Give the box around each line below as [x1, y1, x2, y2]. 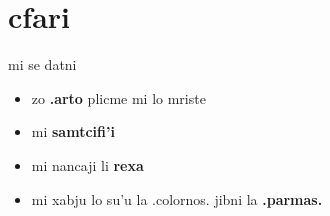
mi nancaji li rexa [31, 154, 144, 175]
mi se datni [8, 54, 77, 75]
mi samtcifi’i [31, 121, 115, 142]
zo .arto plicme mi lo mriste [31, 87, 206, 108]
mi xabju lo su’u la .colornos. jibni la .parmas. [31, 188, 323, 209]
